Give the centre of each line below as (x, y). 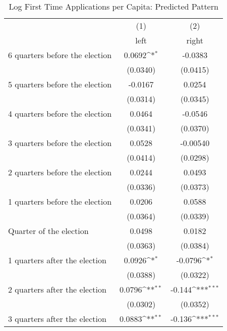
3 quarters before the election (60, 143)
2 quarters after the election (57, 289)
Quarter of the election (48, 231)
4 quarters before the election (60, 113)
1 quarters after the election (57, 260)
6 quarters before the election (60, 55)
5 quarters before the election (60, 84)
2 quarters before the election (60, 172)
